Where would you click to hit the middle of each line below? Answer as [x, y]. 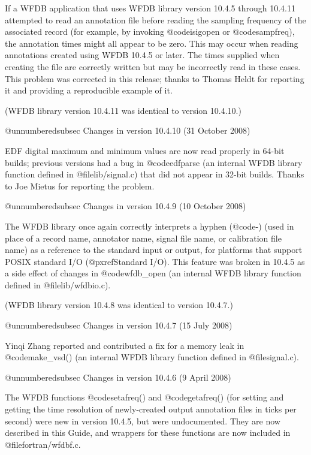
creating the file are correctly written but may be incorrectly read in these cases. [153, 66]
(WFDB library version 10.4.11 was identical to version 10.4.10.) [123, 110]
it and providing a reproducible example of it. [89, 90]
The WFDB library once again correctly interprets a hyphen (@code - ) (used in [150, 226]
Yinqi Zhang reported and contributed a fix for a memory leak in [125, 345]
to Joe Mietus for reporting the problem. [80, 186]
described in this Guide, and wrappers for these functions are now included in [148, 433]
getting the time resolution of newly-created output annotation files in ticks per [151, 409]
